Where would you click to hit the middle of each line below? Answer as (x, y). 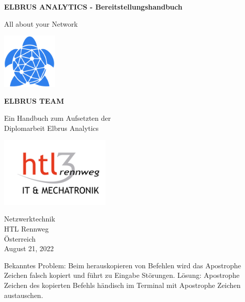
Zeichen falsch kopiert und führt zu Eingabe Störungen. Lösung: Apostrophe (122, 275)
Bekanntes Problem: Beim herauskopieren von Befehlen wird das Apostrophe (123, 265)
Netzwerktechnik (30, 219)
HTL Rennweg (26, 228)
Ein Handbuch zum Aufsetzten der (58, 118)
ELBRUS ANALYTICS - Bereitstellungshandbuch (93, 7)
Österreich (20, 238)
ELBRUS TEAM (34, 101)
